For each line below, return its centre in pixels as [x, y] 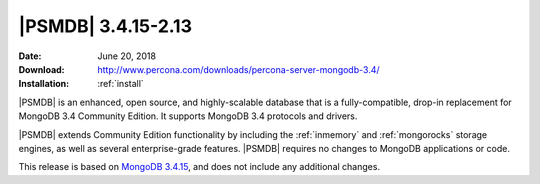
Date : [30, 56]
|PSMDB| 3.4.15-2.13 [105, 26]
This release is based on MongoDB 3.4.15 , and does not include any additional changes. [199, 167]
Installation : [44, 84]
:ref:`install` [120, 84]
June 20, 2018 [127, 56]
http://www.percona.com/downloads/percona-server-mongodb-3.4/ [238, 69]
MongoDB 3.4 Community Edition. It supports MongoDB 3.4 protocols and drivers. [188, 116]
